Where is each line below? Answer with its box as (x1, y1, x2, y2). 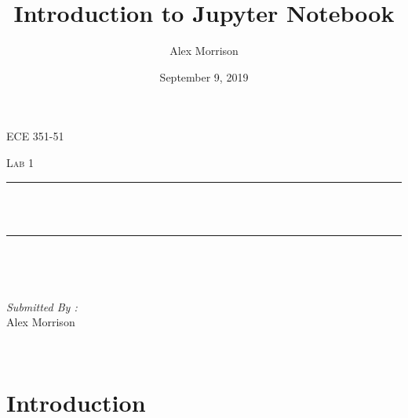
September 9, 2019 (159, 68, 249, 85)
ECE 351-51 (6, 128, 64, 144)
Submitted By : (6, 298, 78, 314)
